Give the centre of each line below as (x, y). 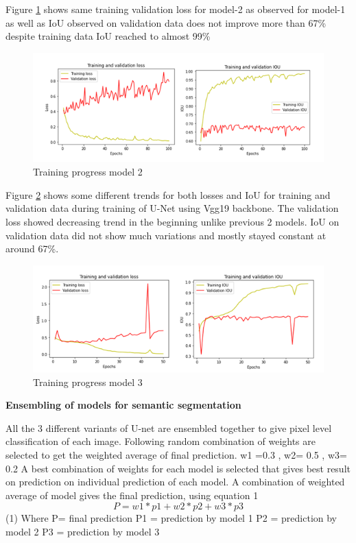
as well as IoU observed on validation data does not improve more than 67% (166, 22)
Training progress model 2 (88, 172)
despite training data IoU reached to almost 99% (108, 36)
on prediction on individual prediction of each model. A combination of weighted (175, 482)
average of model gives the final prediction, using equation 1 (132, 495)
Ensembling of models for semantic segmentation (123, 405)
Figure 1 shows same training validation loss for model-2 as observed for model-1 (176, 9)
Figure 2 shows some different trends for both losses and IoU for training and (168, 194)
